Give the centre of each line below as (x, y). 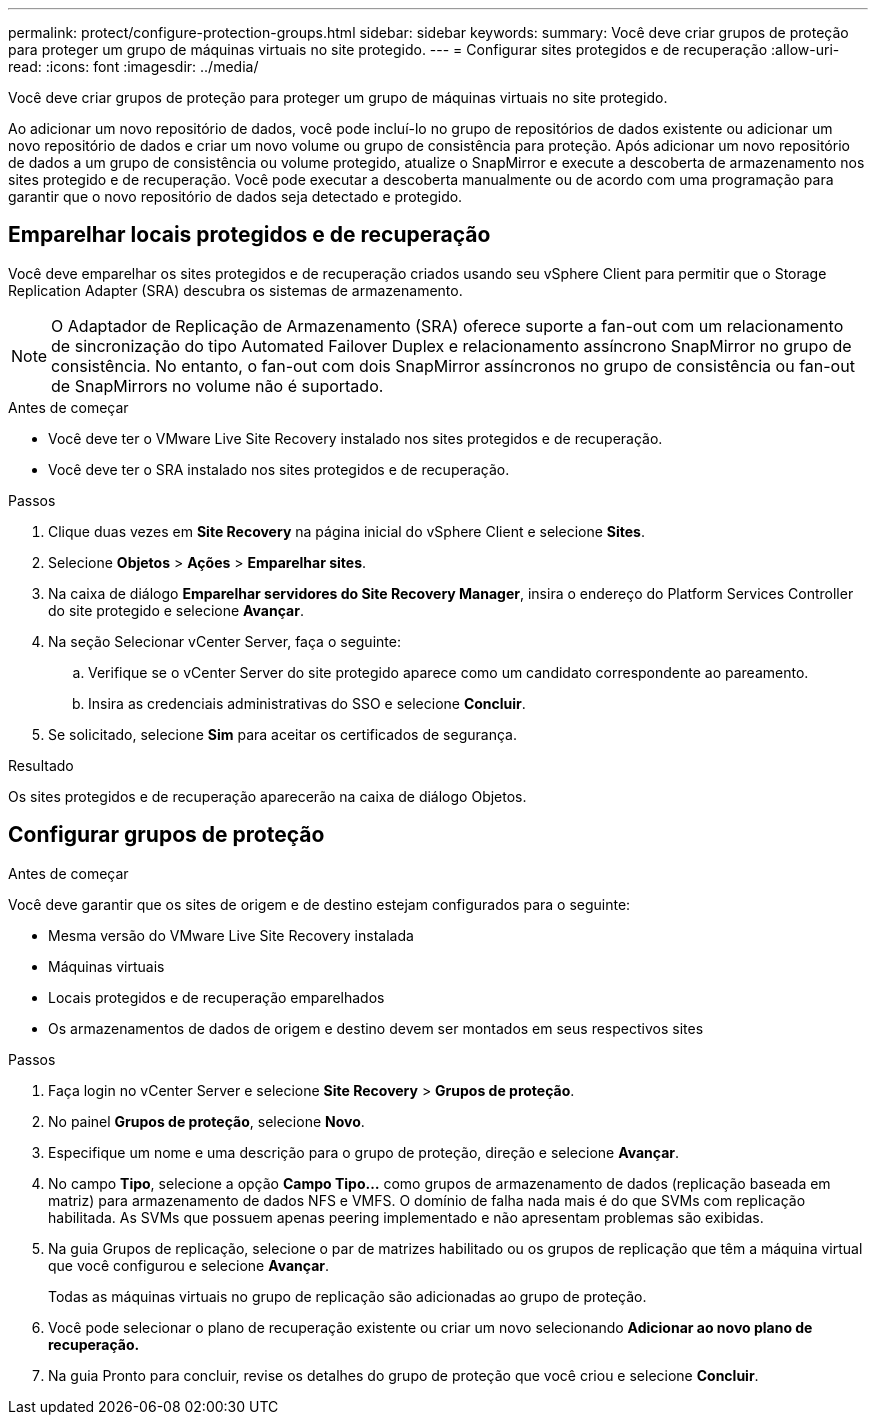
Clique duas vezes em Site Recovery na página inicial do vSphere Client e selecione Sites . (346, 531)
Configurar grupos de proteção (166, 835)
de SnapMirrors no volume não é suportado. (217, 385)
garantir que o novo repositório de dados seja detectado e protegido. (235, 196)
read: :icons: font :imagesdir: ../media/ (133, 66)
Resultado (41, 765)
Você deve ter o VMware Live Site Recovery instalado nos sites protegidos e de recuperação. (355, 438)
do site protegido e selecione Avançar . (176, 610)
